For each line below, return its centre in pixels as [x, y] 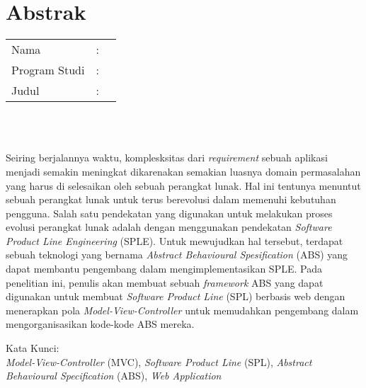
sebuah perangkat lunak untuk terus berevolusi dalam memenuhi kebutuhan [171, 199]
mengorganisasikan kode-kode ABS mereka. [100, 324]
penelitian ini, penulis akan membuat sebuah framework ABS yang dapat [165, 282]
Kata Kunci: [33, 348]
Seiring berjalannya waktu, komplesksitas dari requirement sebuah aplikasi [167, 158]
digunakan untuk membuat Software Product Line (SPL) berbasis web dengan [176, 296]
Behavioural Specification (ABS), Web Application [114, 376]
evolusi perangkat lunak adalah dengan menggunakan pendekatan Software [169, 227]
